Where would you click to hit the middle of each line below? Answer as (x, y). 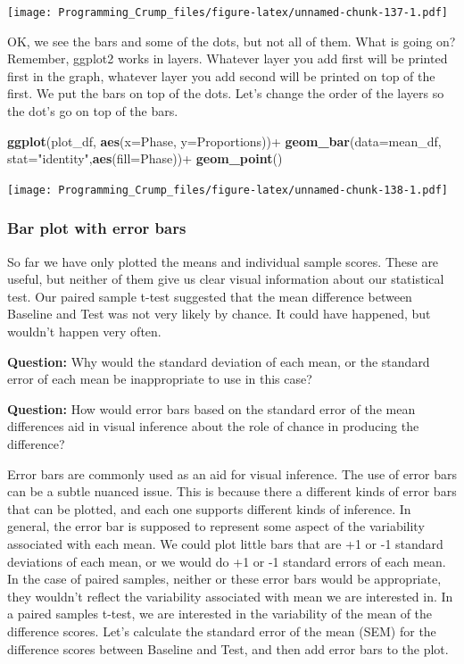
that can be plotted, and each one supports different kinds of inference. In (209, 508)
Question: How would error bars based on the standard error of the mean (211, 408)
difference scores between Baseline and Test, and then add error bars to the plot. (228, 648)
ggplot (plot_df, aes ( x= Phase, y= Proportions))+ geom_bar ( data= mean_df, (224, 141)
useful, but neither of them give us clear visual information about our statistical (226, 279)
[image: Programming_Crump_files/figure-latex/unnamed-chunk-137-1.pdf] (228, 12)
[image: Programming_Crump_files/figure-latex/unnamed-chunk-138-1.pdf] (228, 190)
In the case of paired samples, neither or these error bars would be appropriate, (224, 579)
